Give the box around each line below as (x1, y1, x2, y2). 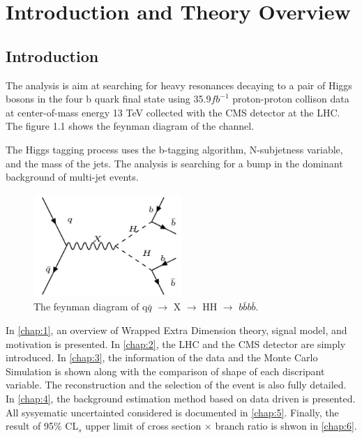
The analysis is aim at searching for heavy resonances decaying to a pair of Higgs (6, 77, 352, 92)
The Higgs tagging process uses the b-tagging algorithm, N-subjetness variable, (6, 142, 343, 156)
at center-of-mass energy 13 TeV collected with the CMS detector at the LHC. (6, 105, 340, 119)
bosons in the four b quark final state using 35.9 (6, 91, 211, 106)
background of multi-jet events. (6, 169, 139, 184)
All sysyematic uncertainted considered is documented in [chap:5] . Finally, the (6, 405, 339, 419)
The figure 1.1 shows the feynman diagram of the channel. (6, 119, 255, 133)
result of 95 (6, 418, 54, 433)
